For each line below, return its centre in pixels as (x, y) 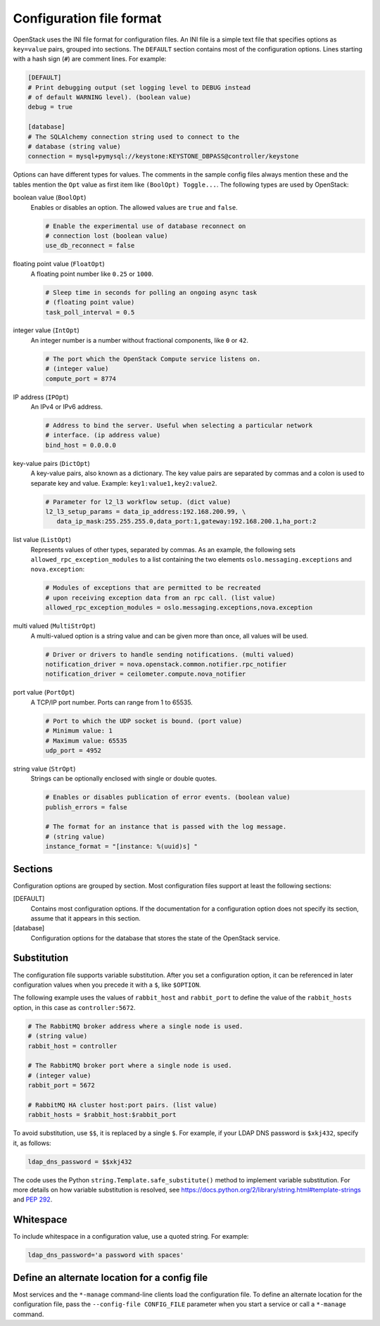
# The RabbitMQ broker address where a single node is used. (135, 1026)
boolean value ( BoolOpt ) (50, 198)
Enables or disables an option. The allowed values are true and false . (134, 207)
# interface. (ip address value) (103, 435)
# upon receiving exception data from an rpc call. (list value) (160, 598)
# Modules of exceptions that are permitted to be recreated (153, 588)
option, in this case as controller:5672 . (74, 1007)
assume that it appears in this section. (85, 918)
